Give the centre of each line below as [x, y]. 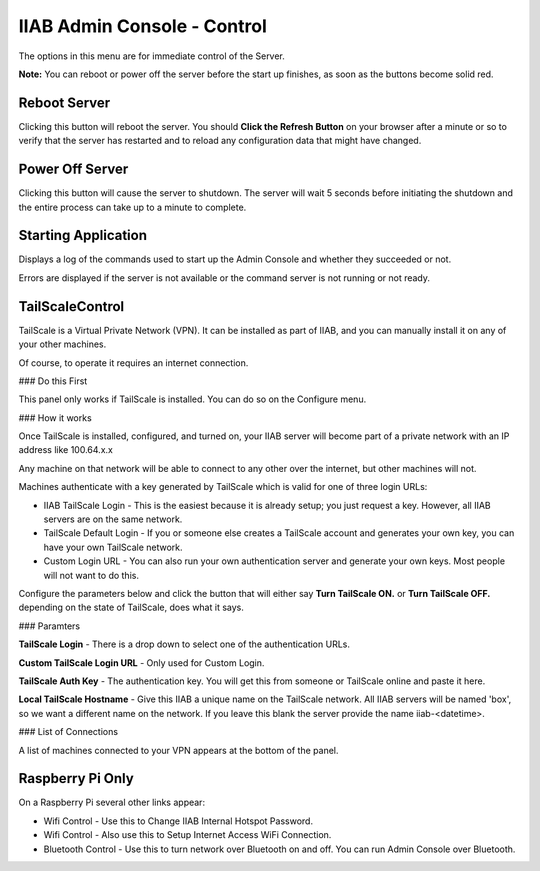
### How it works [55, 417]
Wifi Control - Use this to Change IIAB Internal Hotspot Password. [178, 821]
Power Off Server [73, 169]
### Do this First [53, 381]
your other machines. [62, 344]
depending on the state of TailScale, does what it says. [131, 607]
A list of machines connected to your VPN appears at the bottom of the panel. [178, 750]
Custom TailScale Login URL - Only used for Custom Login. [141, 662]
